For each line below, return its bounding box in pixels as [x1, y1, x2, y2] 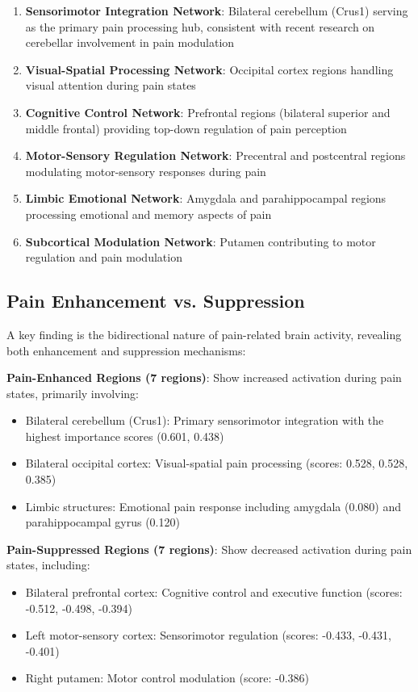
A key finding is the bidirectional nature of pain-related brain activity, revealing [6, 325, 402, 342]
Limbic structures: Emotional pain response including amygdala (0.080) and [25, 497, 401, 514]
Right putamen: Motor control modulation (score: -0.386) [25, 669, 309, 686]
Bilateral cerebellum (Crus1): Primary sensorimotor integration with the [25, 412, 384, 429]
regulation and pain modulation [25, 249, 182, 266]
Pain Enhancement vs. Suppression [6, 288, 305, 313]
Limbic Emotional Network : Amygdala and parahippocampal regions [25, 190, 387, 207]
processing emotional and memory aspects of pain [25, 205, 272, 222]
